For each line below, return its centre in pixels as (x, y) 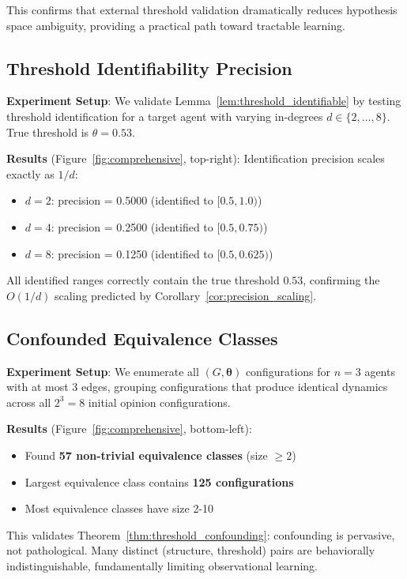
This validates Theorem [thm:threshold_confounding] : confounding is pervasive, (201, 534)
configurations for (288, 371)
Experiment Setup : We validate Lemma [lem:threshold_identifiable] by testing (204, 101)
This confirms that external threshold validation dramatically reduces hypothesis (202, 9)
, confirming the (341, 280)
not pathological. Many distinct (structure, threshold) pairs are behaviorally (191, 550)
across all (29, 402)
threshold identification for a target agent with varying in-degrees (165, 116)
